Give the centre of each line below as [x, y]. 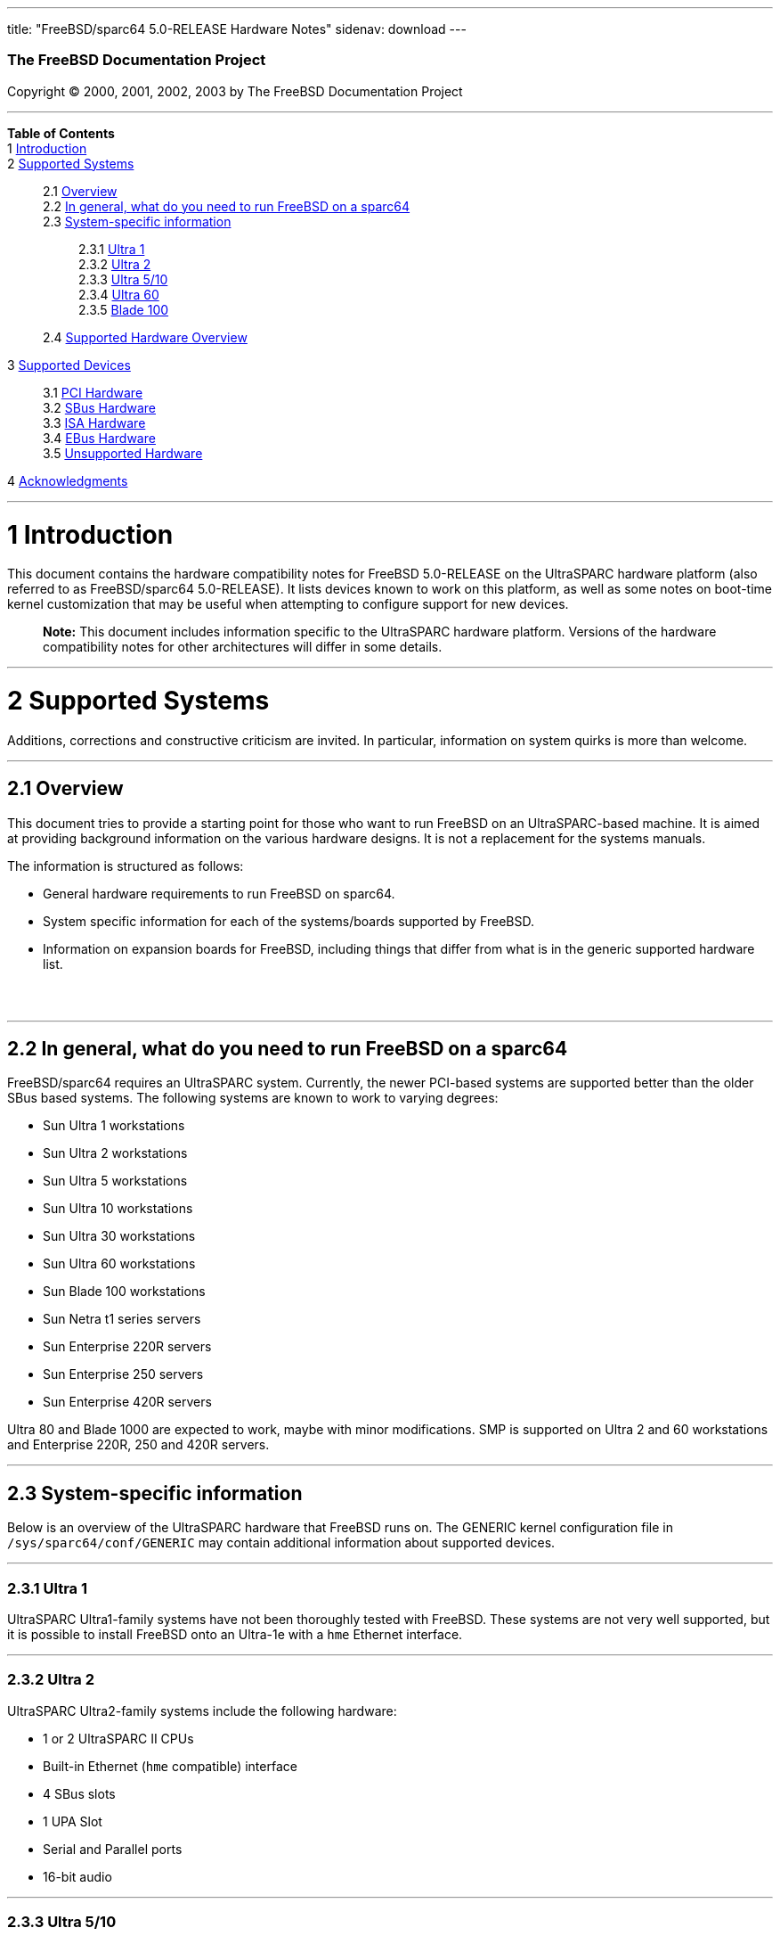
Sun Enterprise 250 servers [123, 1374]
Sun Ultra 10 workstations [118, 1209]
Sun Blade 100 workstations [124, 1292]
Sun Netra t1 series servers [122, 1319]
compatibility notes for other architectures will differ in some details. [243, 647]
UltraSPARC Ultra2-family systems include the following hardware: [202, 1710]
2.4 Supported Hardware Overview [145, 337]
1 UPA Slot [73, 1821]
